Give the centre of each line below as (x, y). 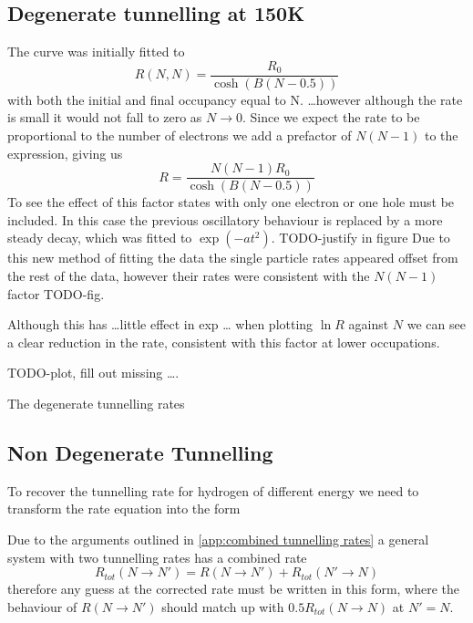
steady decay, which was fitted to (100, 238)
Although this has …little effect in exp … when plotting (160, 324)
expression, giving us (65, 153)
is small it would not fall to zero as (105, 117)
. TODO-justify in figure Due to (360, 238)
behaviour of (42, 606)
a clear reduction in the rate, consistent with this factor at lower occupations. (224, 342)
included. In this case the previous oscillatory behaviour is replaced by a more (225, 219)
